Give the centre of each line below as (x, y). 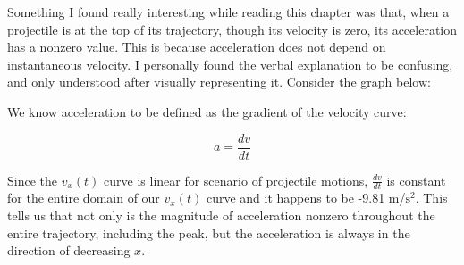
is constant (416, 180)
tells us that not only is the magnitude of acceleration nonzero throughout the (221, 215)
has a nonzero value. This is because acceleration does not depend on (197, 47)
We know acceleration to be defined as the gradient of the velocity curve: (207, 111)
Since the (32, 180)
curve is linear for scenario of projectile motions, (236, 180)
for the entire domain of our (84, 198)
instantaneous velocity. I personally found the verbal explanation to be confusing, (230, 64)
